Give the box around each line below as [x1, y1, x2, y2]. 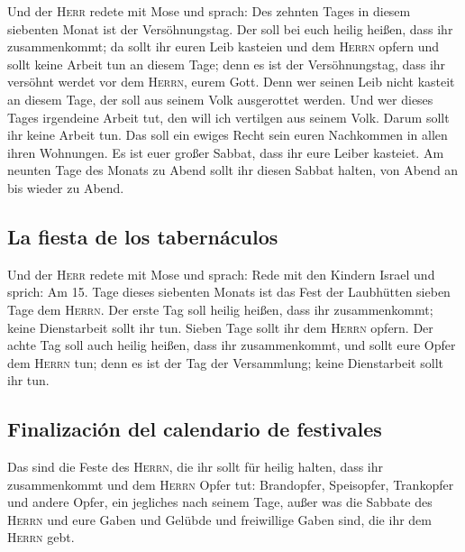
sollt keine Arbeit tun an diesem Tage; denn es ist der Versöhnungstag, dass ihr [7, 54, 446, 73]
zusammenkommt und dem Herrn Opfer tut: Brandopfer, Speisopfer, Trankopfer [7, 474, 454, 493]
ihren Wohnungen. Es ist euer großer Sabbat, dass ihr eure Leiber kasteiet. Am [7, 143, 444, 161]
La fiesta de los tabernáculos [7, 222, 278, 250]
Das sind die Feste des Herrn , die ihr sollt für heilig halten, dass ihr [7, 457, 384, 476]
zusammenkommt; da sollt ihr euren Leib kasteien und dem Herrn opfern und [7, 37, 440, 56]
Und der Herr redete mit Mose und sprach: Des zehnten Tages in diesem [7, 2, 411, 20]
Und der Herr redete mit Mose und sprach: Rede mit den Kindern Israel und [7, 264, 435, 283]
